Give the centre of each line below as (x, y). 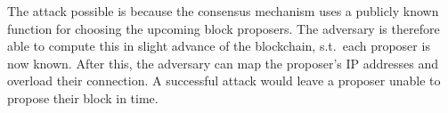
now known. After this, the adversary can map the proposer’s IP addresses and (223, 63)
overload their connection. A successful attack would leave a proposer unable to (224, 81)
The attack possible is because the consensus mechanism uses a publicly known (223, 11)
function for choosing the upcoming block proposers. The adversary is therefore (224, 28)
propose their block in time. (83, 97)
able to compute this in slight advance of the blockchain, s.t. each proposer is (219, 46)
